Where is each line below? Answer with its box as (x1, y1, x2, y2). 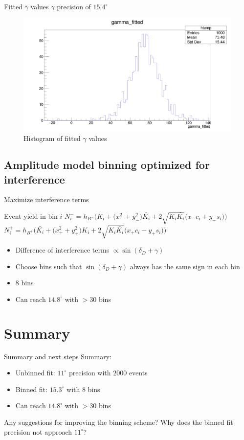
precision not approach (4, 426, 72, 437)
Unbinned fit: (15, 368, 55, 378)
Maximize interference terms (4, 194, 89, 205)
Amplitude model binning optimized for (4, 157, 210, 172)
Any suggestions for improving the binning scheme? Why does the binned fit (4, 417, 233, 427)
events (129, 368, 148, 378)
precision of (57, 1, 91, 11)
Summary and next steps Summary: (4, 351, 111, 361)
